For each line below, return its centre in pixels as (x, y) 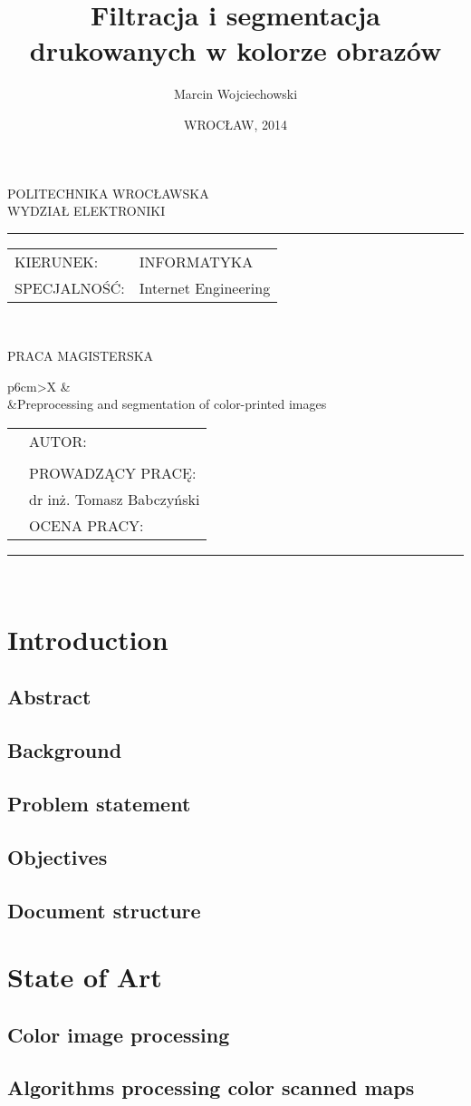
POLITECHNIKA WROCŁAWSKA (108, 193)
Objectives (58, 856)
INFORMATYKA (196, 261)
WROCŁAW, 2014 (235, 124)
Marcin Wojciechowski (235, 94)
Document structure (104, 910)
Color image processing (119, 1034)
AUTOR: (58, 441)
